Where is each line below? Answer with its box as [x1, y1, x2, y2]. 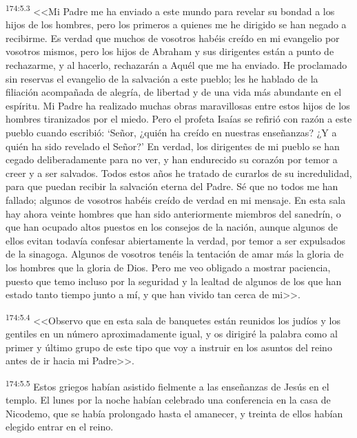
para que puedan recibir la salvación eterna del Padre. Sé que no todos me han [6, 179, 338, 194]
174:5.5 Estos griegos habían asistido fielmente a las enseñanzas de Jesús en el [6, 377, 329, 393]
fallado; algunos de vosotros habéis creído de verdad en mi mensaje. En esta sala [6, 192, 346, 207]
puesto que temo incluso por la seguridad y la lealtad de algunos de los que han [6, 273, 342, 288]
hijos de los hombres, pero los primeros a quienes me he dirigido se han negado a [6, 17, 347, 32]
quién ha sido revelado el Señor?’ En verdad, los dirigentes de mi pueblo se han [6, 138, 340, 153]
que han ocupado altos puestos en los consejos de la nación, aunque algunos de [6, 220, 338, 234]
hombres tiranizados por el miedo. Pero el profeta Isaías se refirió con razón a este [6, 112, 352, 126]
